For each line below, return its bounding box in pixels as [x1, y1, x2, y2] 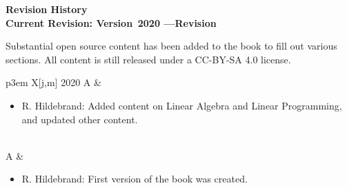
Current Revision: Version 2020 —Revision [6, 15, 217, 30]
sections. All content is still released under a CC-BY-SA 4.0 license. [6, 52, 291, 66]
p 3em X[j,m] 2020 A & [6, 75, 101, 90]
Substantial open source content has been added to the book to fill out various [6, 39, 337, 53]
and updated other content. [21, 112, 138, 126]
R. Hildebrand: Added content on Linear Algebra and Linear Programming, [21, 98, 342, 112]
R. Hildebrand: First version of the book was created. [21, 171, 248, 186]
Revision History [6, 2, 88, 16]
